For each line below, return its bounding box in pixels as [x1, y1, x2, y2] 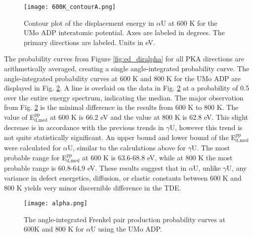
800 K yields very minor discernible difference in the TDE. [4, 182, 181, 192]
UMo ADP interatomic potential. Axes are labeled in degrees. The [24, 27, 225, 38]
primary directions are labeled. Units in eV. [24, 37, 155, 47]
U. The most [191, 142, 230, 153]
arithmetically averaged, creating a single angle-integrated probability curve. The [4, 63, 250, 74]
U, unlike [193, 163, 221, 173]
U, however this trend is [169, 122, 243, 133]
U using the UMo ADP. [90, 224, 162, 234]
